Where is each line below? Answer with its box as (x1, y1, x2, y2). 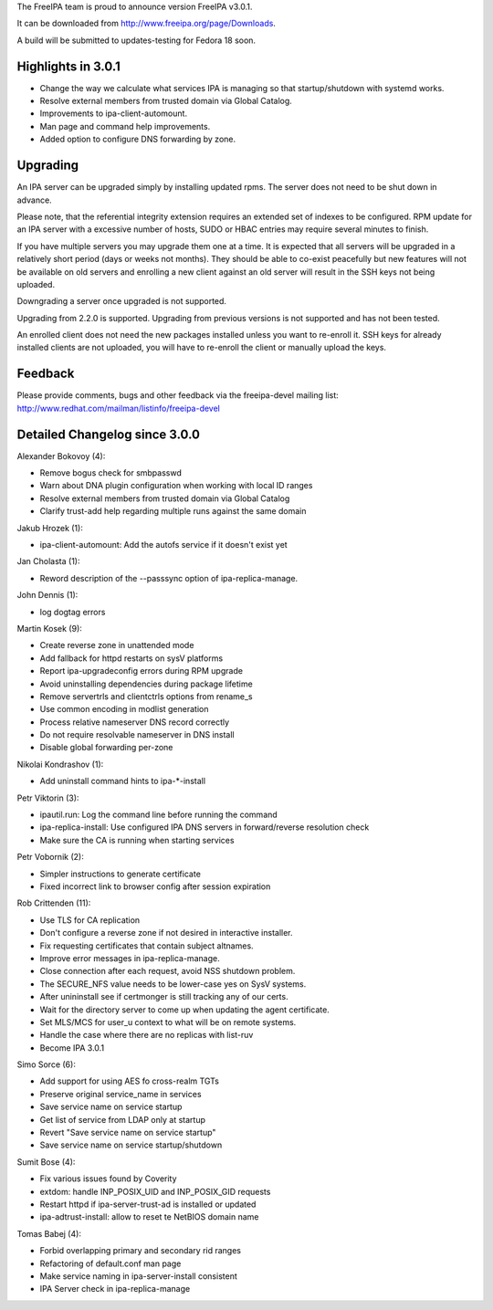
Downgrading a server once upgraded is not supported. (16, 296, 227, 307)
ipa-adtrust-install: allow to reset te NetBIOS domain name (39, 1211, 259, 1222)
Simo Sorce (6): (16, 1059, 77, 1070)
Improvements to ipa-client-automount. (39, 108, 187, 119)
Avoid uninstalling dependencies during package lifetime (39, 678, 253, 689)
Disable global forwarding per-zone (39, 742, 173, 753)
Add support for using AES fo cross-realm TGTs (39, 1075, 219, 1086)
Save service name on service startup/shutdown (39, 1139, 223, 1150)
